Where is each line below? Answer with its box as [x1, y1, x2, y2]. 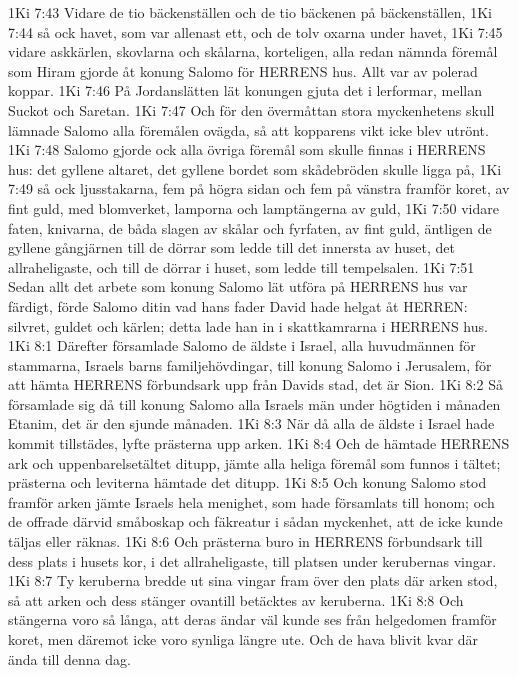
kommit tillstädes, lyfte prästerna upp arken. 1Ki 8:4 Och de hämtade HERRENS [8, 433, 510, 454]
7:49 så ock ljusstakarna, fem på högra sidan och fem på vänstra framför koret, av [8, 178, 510, 199]
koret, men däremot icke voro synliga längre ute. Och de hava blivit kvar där [8, 629, 479, 649]
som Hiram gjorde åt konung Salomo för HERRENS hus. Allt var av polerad [8, 60, 478, 81]
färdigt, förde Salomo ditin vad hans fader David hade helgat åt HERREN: [8, 295, 468, 316]
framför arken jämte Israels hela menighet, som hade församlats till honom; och [8, 491, 495, 512]
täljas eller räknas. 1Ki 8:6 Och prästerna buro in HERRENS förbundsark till [8, 531, 483, 552]
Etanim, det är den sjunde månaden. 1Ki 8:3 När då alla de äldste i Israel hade [8, 413, 495, 434]
